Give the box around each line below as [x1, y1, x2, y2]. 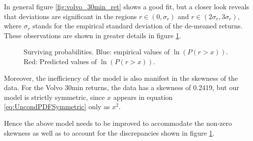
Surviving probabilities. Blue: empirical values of [24, 47, 170, 57]
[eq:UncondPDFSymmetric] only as [4, 101, 110, 112]
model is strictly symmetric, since [4, 92, 105, 102]
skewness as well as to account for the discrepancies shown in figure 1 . [4, 127, 215, 138]
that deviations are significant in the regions [4, 11, 137, 21]
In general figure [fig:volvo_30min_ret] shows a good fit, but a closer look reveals [4, 1, 250, 11]
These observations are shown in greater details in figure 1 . [4, 30, 181, 40]
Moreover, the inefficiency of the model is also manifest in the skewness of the [4, 72, 238, 83]
